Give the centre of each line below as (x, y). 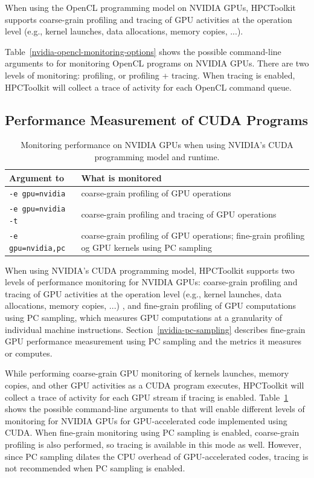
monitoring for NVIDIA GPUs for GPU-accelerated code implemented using (146, 420)
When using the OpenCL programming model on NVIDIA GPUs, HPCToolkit (150, 7)
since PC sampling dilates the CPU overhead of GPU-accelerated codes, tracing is (157, 456)
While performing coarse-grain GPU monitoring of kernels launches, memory (147, 373)
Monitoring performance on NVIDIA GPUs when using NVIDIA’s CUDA (157, 145)
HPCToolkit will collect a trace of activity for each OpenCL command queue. (148, 87)
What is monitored (121, 177)
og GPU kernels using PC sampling (146, 247)
